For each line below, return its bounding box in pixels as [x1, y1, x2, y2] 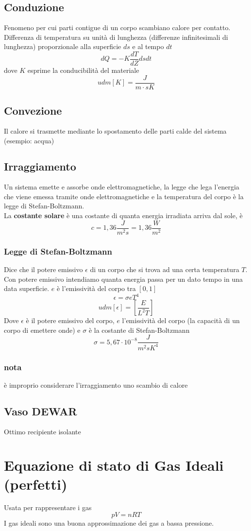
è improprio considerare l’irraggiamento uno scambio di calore [4, 380, 188, 390]
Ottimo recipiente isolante [4, 426, 81, 436]
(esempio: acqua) [4, 135, 54, 145]
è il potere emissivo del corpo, [26, 315, 115, 325]
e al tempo [132, 41, 164, 51]
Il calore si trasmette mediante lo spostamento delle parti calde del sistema [4, 125, 227, 136]
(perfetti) [4, 474, 67, 494]
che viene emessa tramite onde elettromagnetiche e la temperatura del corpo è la [4, 191, 244, 201]
